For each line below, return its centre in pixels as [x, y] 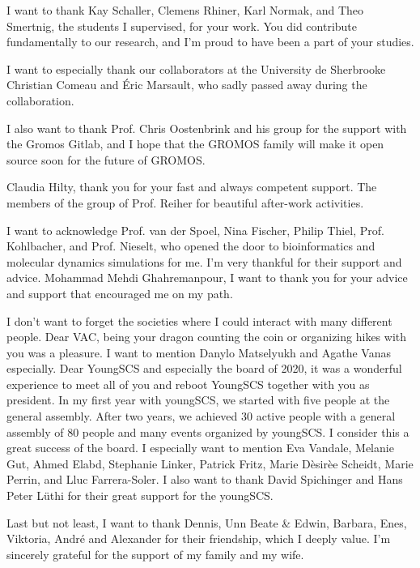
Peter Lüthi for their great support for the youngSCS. [140, 495]
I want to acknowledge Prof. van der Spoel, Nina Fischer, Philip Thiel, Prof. [195, 230]
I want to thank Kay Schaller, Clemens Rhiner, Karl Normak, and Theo [185, 10]
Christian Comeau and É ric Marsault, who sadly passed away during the [187, 85]
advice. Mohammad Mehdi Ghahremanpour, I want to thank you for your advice [207, 278]
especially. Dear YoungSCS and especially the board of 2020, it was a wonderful [204, 368]
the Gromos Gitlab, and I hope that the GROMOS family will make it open [195, 144]
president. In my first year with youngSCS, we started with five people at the [198, 400]
